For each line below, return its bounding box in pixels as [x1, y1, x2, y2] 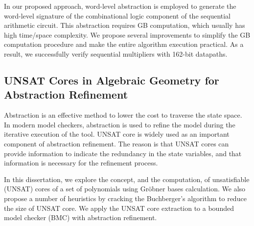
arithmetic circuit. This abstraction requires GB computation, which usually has [4, 20, 245, 30]
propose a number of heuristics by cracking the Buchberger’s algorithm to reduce [4, 193, 247, 203]
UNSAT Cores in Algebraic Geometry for [4, 72, 219, 87]
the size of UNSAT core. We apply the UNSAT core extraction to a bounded [4, 203, 234, 213]
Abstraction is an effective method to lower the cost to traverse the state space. [4, 110, 242, 120]
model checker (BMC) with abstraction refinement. [4, 212, 157, 223]
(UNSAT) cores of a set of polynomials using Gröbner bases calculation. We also [4, 184, 246, 194]
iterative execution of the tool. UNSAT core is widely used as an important [4, 129, 230, 139]
